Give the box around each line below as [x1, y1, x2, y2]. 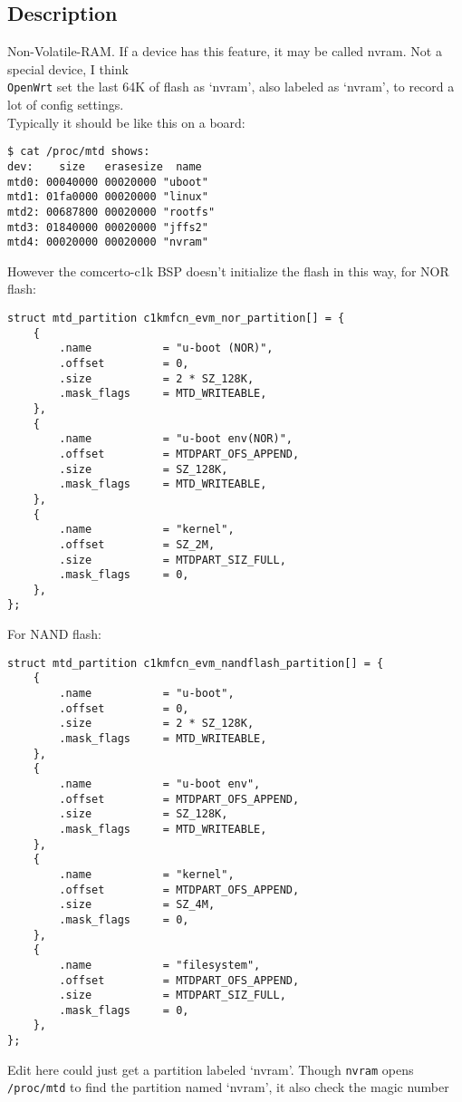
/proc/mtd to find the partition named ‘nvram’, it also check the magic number [7, 1078, 449, 1097]
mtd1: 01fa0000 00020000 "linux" [7, 190, 208, 204]
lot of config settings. [7, 95, 124, 114]
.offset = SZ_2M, [59, 537, 216, 551]
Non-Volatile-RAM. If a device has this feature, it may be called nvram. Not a [7, 42, 442, 61]
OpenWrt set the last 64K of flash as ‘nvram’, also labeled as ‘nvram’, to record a [7, 77, 455, 96]
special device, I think [7, 59, 129, 78]
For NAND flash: [7, 624, 101, 643]
